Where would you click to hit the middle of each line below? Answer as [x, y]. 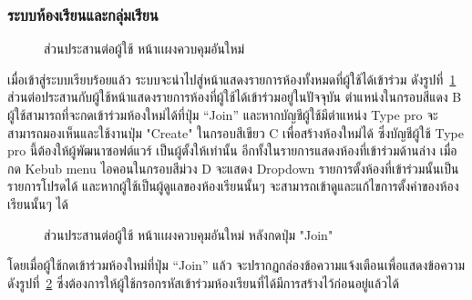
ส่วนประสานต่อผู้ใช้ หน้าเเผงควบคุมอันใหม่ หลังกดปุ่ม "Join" [189, 234]
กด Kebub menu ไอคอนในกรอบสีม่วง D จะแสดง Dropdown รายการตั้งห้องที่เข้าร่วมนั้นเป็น [233, 168]
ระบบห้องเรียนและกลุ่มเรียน [83, 14]
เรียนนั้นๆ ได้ [38, 203]
